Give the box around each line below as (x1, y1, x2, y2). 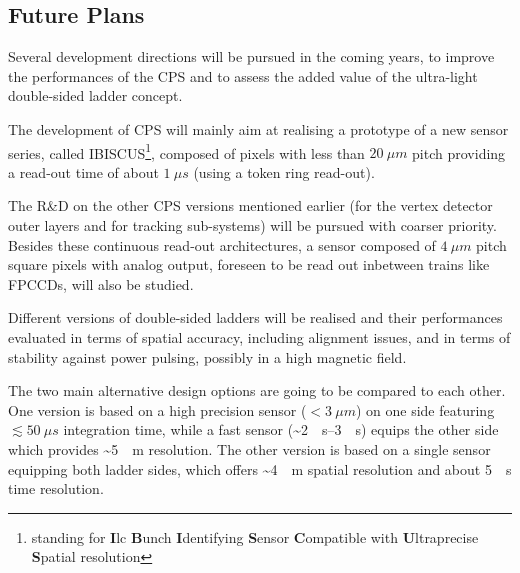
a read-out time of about (8, 161, 159, 182)
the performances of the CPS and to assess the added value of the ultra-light (8, 65, 478, 86)
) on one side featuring (355, 399, 495, 420)
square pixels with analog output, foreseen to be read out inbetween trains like (8, 254, 490, 275)
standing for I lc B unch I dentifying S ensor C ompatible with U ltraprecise (31, 526, 479, 547)
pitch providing (412, 142, 506, 163)
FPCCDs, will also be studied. (8, 273, 194, 294)
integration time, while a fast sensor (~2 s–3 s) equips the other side (63, 419, 499, 440)
